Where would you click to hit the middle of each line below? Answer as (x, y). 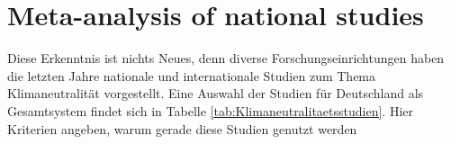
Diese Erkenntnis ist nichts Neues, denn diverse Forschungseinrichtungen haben (226, 58)
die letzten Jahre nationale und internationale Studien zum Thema (192, 75)
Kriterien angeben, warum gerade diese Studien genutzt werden (182, 128)
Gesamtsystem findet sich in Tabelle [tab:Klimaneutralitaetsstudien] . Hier (210, 110)
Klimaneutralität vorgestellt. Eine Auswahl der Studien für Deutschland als (216, 93)
